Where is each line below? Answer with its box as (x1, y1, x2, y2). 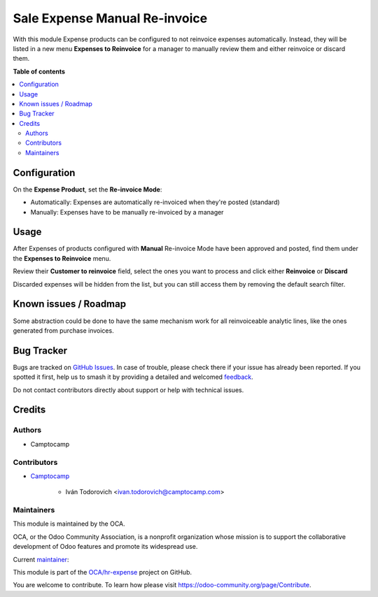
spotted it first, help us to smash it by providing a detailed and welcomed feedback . (13, 373, 253, 381)
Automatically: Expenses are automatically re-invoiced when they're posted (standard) (30, 198, 280, 206)
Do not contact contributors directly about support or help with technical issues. (13, 385, 244, 394)
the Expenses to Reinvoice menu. (13, 254, 111, 262)
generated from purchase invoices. (13, 326, 115, 335)
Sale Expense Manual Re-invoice (13, 10, 208, 26)
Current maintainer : (13, 555, 69, 563)
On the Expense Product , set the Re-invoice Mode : (13, 185, 162, 194)
